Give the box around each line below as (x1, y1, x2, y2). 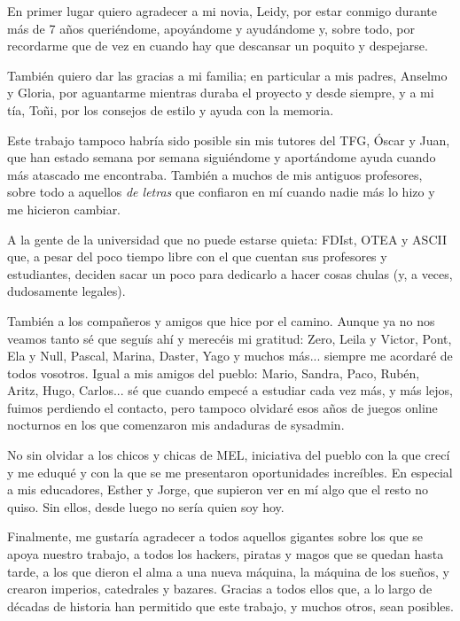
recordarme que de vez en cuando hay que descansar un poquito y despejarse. (7, 36, 428, 55)
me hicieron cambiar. (7, 199, 121, 218)
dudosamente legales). (7, 282, 126, 300)
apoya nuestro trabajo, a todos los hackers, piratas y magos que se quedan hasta (7, 545, 444, 563)
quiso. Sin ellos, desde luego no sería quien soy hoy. (7, 497, 285, 516)
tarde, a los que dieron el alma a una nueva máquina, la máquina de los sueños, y (7, 562, 449, 580)
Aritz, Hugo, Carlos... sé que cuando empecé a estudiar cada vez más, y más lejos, (7, 381, 453, 400)
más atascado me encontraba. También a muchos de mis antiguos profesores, (7, 165, 423, 183)
